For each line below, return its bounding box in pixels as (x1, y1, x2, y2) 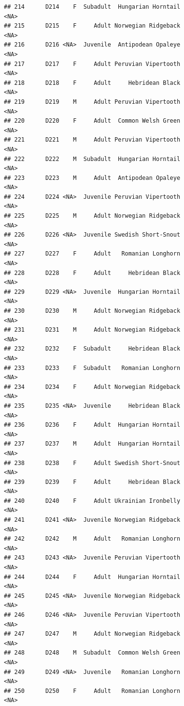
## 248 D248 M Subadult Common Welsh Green (4, 649, 181, 657)
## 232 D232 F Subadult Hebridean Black (4, 345, 181, 353)
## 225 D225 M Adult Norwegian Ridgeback (4, 212, 181, 220)
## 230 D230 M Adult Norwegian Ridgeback (4, 307, 181, 314)
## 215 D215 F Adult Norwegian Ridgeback (4, 22, 181, 30)
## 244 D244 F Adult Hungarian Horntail (4, 573, 181, 580)
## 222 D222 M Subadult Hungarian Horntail (4, 155, 181, 162)
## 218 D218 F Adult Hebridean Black (4, 79, 181, 86)
